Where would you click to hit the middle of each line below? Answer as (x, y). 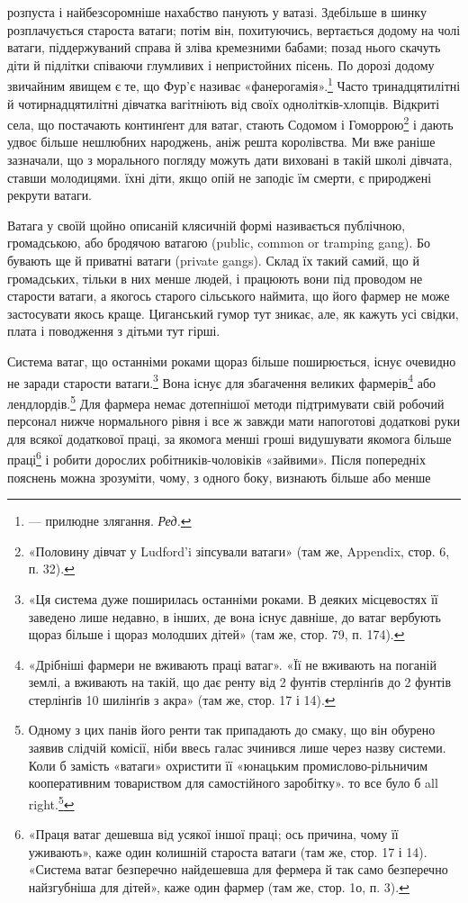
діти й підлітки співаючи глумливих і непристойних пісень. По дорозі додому (221, 64)
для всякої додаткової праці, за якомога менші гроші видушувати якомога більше (229, 438)
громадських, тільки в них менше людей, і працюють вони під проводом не (215, 278)
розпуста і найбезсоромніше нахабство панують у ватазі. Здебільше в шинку (217, 12)
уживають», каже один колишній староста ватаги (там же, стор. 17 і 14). (228, 851)
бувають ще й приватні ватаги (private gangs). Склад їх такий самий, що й (213, 261)
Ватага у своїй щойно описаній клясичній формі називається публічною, (207, 225)
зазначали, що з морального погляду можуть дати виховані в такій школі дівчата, (230, 160)
